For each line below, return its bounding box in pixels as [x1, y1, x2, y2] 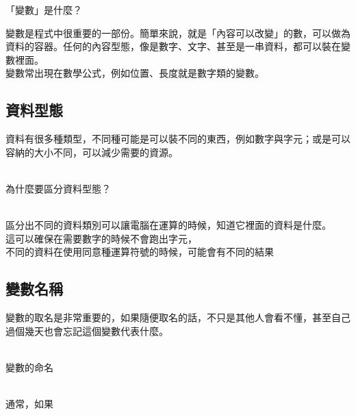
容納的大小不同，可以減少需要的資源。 [5, 144, 178, 159]
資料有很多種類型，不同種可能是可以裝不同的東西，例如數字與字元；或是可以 [5, 131, 351, 146]
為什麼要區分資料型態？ [5, 181, 111, 195]
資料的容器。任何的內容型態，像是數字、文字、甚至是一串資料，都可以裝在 [5, 39, 341, 53]
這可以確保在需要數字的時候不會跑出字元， [5, 231, 197, 245]
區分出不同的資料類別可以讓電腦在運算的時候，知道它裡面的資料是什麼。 [5, 218, 331, 232]
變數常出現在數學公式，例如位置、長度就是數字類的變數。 [5, 66, 264, 80]
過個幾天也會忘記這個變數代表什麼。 [5, 323, 168, 338]
